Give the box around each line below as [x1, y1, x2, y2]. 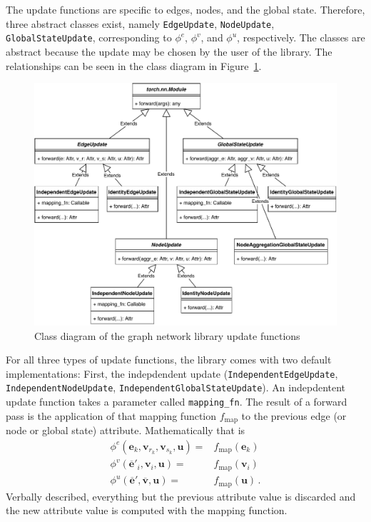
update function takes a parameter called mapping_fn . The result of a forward [6, 394, 347, 409]
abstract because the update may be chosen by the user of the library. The [6, 44, 332, 59]
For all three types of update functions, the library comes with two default [6, 352, 332, 367]
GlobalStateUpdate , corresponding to [6, 30, 172, 45]
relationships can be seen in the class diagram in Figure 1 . [6, 58, 262, 73]
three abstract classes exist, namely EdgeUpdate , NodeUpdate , [6, 16, 275, 31]
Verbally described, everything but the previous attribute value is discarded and [6, 488, 356, 503]
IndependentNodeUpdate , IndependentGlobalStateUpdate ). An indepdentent [6, 380, 346, 395]
